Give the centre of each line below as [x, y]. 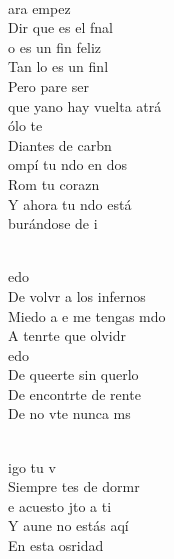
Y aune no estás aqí [68, 525]
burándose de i [53, 223]
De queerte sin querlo [73, 374]
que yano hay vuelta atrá [85, 105]
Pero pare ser [48, 85]
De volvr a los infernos [77, 295]
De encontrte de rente [74, 393]
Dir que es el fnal [60, 27]
